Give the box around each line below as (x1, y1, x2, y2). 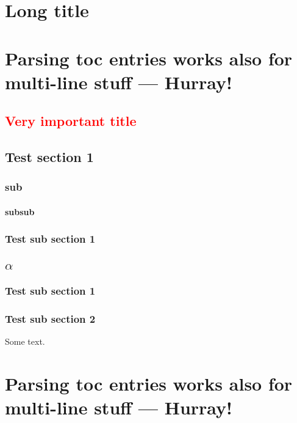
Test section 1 (5, 147, 94, 166)
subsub (5, 205, 35, 218)
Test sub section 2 (5, 311, 96, 326)
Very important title (5, 111, 137, 130)
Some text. (5, 334, 45, 347)
